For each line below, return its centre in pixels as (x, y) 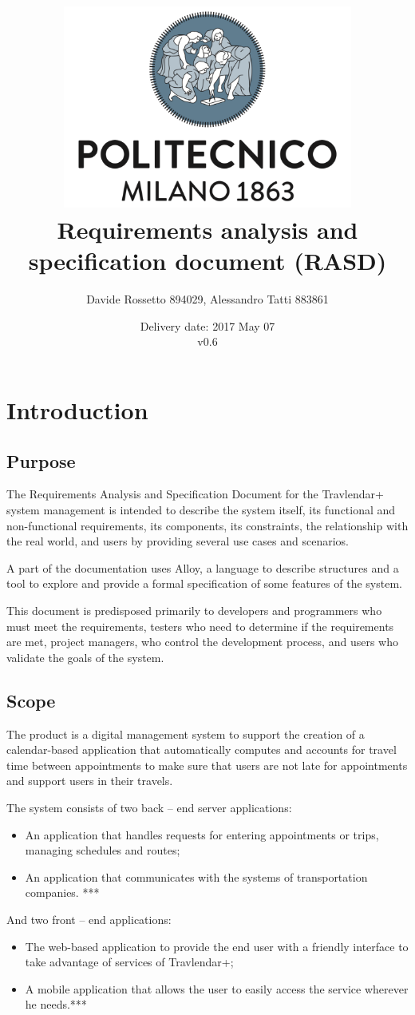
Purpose (41, 460)
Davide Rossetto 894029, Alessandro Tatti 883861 (207, 299)
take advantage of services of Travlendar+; (129, 962)
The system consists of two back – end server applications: (149, 807)
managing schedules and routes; (103, 850)
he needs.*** (56, 1004)
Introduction (77, 410)
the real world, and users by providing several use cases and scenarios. (178, 541)
